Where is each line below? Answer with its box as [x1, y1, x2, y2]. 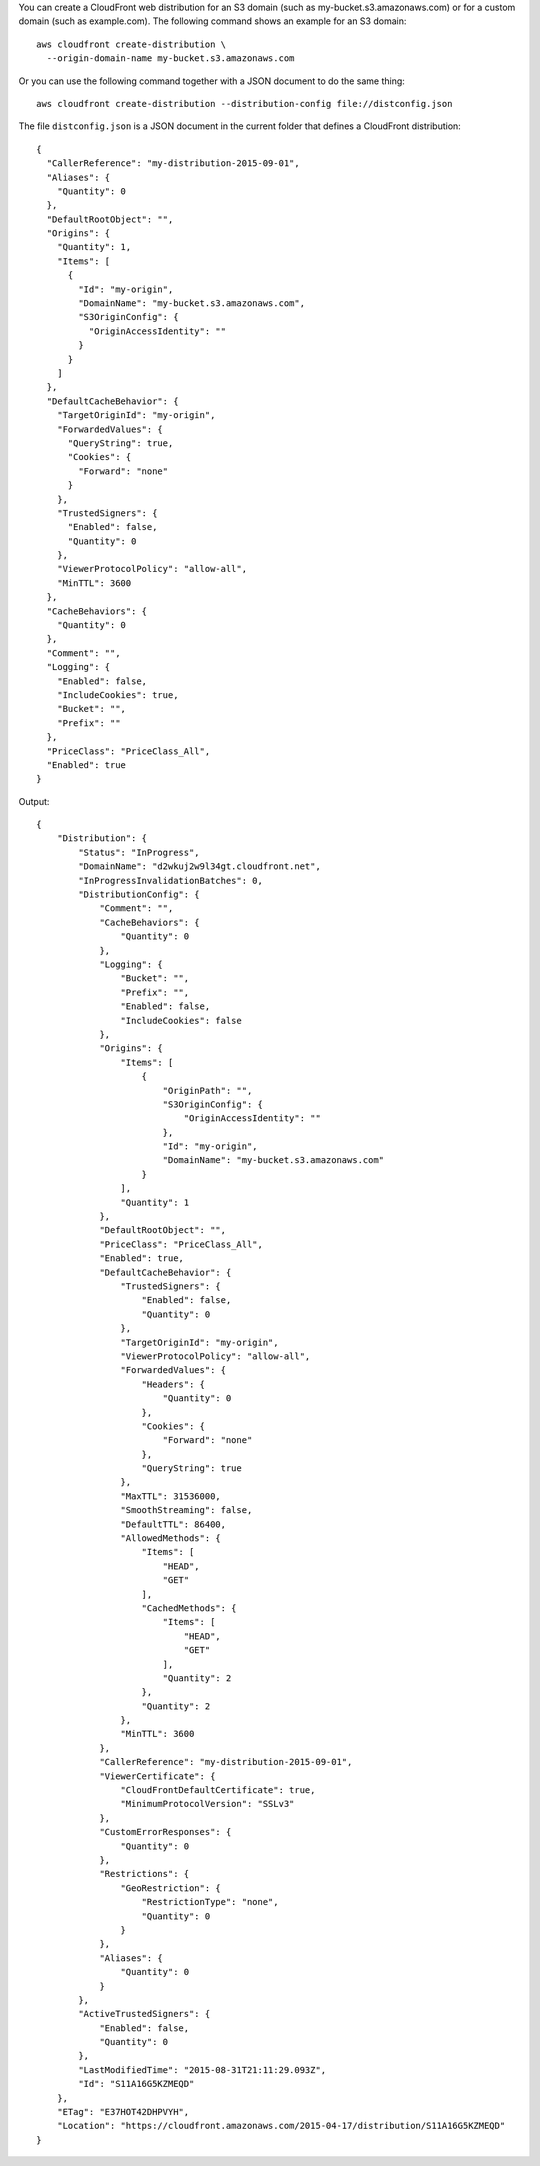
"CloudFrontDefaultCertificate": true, [120, 1785, 316, 1796]
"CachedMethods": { [141, 1602, 237, 1614]
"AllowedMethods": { [120, 1533, 222, 1544]
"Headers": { [141, 1378, 205, 1390]
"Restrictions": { [99, 1868, 190, 1880]
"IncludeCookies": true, [56, 689, 179, 700]
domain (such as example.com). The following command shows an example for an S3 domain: [18, 15, 407, 27]
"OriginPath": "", [162, 1085, 253, 1096]
